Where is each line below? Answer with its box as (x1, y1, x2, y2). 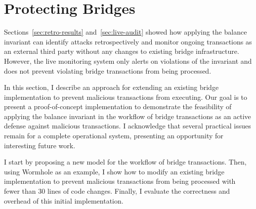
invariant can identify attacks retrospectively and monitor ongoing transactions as (4, 36, 252, 46)
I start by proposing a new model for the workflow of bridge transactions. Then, (4, 157, 247, 167)
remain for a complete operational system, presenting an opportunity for (4, 130, 223, 141)
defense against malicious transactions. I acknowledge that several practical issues (4, 121, 251, 131)
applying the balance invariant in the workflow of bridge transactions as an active (4, 111, 251, 121)
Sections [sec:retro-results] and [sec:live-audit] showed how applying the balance (4, 27, 247, 37)
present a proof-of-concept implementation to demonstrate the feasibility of (4, 101, 232, 112)
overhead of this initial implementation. (4, 195, 124, 206)
